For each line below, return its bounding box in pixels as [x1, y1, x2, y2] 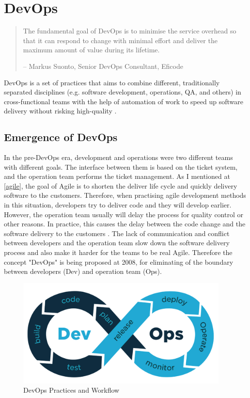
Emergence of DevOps [4, 129, 118, 144]
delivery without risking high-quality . [4, 106, 117, 116]
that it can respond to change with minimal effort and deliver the [23, 35, 218, 45]
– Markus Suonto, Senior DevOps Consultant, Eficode [23, 61, 183, 71]
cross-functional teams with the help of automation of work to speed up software [4, 96, 243, 106]
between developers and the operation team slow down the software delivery [4, 238, 230, 248]
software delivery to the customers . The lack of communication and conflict [4, 228, 230, 238]
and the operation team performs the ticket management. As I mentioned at [4, 171, 230, 181]
